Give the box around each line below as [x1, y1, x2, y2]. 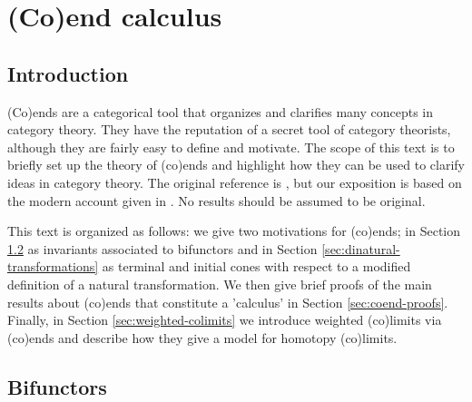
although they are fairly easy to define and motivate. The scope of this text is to [7, 137, 455, 156]
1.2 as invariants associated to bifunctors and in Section [7, 239, 318, 258]
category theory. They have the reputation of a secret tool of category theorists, [7, 120, 451, 139]
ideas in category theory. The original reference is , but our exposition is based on [7, 172, 462, 191]
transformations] [7, 257, 99, 276]
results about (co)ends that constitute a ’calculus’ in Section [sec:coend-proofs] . [7, 292, 448, 311]
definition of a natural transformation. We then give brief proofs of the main [7, 274, 432, 293]
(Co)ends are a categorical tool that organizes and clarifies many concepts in [7, 102, 434, 121]
